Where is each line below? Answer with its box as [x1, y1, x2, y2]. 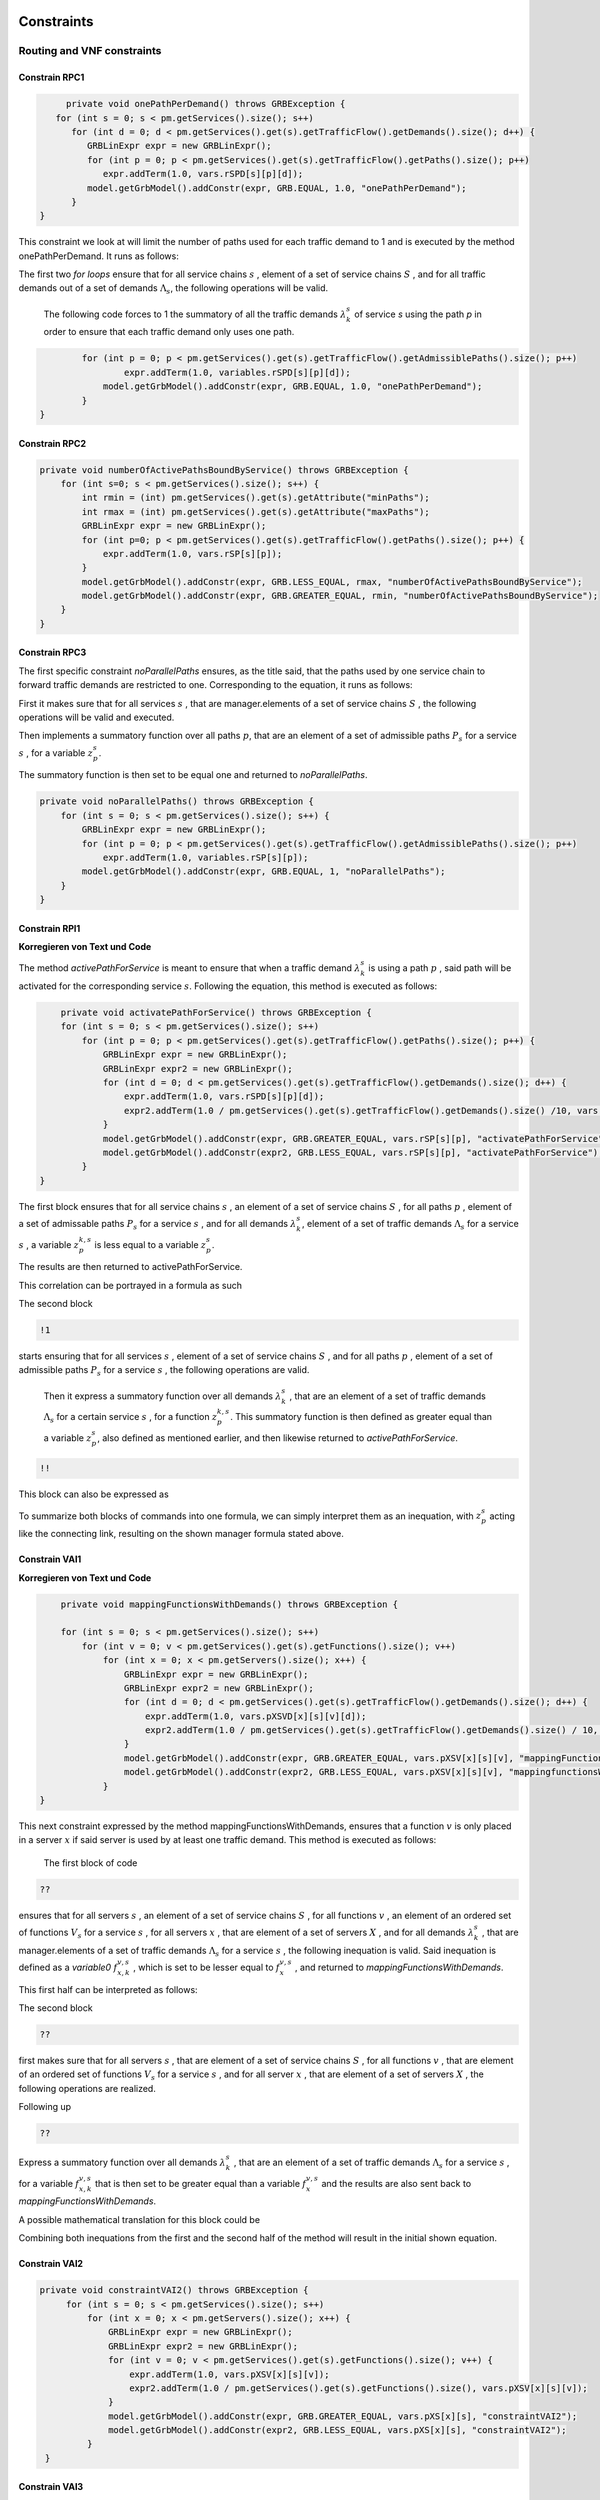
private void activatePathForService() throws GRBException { [60, 1007, 372, 1019]
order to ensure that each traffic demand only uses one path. [43, 326, 295, 338]
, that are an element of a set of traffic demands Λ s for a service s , [233, 2156, 510, 2170]
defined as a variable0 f [18, 1961, 118, 1973]
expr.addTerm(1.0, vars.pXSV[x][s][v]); [128, 2368, 330, 2380]
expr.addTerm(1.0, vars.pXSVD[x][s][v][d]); [145, 1710, 367, 1722]
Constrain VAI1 [18, 1553, 82, 1565]
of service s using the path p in [354, 308, 482, 320]
